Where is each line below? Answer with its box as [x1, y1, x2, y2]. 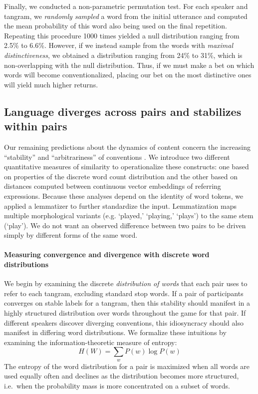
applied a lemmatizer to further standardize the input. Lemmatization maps [4, 200, 237, 211]
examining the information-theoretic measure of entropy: [4, 337, 177, 347]
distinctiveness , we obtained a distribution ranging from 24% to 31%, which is [4, 49, 243, 60]
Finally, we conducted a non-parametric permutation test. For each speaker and [4, 1, 248, 11]
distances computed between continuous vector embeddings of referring [4, 181, 221, 191]
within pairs [4, 118, 67, 134]
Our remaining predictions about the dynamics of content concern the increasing [4, 141, 251, 152]
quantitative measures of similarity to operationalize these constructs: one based [4, 161, 249, 172]
